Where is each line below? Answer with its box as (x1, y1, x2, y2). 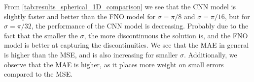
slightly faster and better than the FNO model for (4, 11, 155, 21)
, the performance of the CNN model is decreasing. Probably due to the (31, 21, 249, 31)
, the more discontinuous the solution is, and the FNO (84, 30, 248, 40)
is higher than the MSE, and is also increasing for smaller (4, 49, 178, 59)
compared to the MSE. (4, 69, 73, 79)
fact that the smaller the (4, 30, 78, 40)
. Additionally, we (183, 49, 237, 59)
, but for (224, 11, 250, 21)
